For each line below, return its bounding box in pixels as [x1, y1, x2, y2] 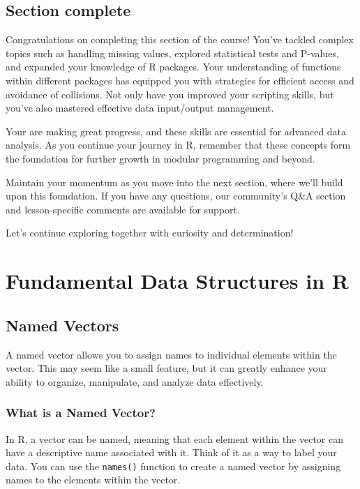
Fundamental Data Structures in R [6, 266, 350, 295]
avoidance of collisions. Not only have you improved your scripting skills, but [6, 86, 334, 101]
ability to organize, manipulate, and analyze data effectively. [6, 374, 264, 389]
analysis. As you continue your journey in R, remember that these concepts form [6, 137, 351, 152]
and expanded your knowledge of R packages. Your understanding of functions [6, 59, 341, 74]
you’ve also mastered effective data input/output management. [6, 100, 274, 115]
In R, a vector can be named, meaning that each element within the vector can [6, 431, 343, 446]
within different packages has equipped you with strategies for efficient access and [6, 73, 354, 87]
